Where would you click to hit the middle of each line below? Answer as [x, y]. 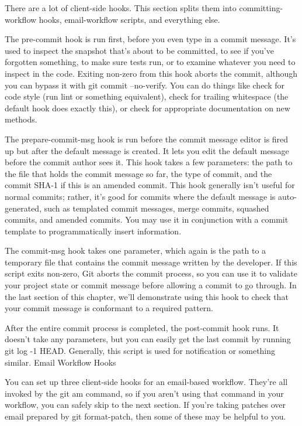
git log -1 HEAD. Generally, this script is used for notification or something [140, 351]
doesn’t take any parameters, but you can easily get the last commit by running [148, 339]
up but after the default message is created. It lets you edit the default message [147, 150]
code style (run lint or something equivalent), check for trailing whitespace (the [147, 96]
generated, [23, 208]
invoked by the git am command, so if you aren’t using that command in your [144, 393]
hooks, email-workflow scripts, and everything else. [129, 19]
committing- [261, 8]
